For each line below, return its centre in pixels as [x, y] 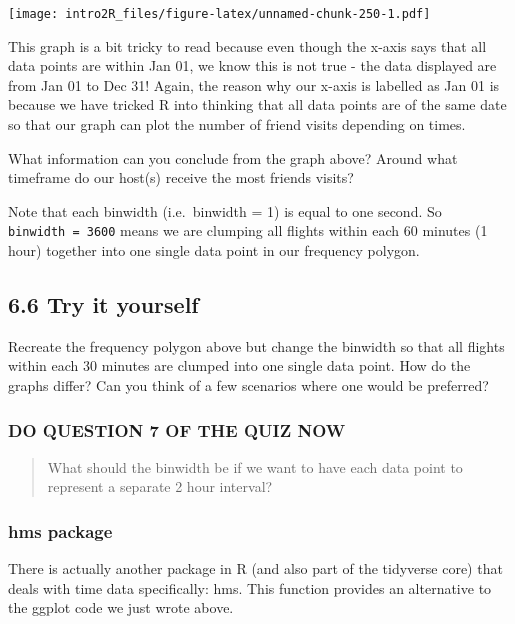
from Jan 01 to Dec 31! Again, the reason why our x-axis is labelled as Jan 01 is [254, 84]
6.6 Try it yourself [103, 304]
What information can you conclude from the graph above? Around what [233, 157]
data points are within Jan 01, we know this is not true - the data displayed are [252, 65]
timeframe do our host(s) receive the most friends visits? [181, 177]
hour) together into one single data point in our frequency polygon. [214, 250]
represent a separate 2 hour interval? [160, 486]
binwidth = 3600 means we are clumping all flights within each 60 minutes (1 [248, 230]
